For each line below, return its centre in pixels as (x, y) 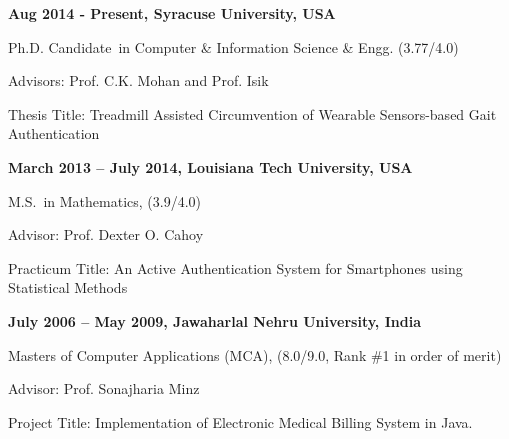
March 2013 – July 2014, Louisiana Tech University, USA (210, 166)
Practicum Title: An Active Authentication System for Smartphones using (235, 267)
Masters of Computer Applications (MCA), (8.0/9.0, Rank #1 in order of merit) (255, 354)
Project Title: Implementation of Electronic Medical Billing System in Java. (240, 421)
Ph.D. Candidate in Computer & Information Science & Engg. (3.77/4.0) (233, 46)
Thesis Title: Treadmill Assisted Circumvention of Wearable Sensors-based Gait (252, 113)
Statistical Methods (68, 287)
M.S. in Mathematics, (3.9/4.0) (104, 200)
